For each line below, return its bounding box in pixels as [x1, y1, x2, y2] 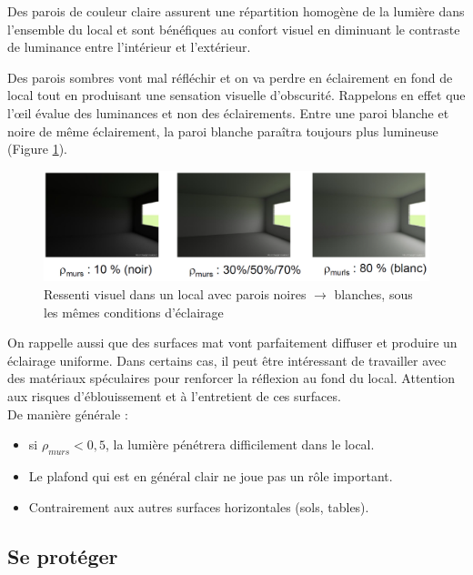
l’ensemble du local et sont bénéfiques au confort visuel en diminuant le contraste [7, 19, 460, 38]
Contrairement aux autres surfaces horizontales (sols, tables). [28, 497, 369, 516]
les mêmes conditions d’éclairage [44, 302, 224, 321]
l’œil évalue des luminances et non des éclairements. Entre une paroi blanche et [7, 103, 449, 122]
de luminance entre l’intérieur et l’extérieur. [7, 37, 251, 56]
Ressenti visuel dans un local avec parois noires [44, 285, 307, 304]
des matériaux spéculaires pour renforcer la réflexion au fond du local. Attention [7, 368, 456, 388]
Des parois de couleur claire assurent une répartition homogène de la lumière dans [7, 2, 465, 20]
